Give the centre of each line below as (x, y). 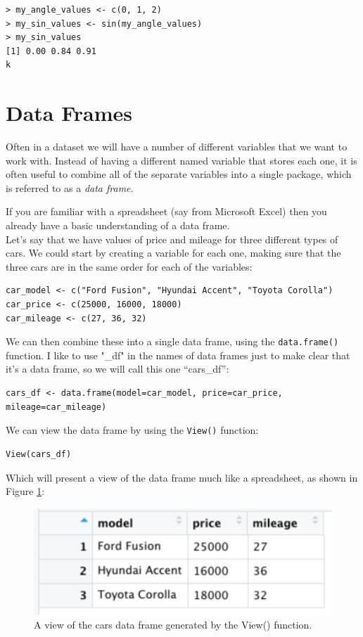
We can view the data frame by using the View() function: (132, 430)
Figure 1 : (25, 491)
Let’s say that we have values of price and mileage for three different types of (172, 239)
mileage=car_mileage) (56, 407)
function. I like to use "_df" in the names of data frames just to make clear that (178, 355)
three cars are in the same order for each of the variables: (129, 266)
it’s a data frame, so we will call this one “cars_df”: (117, 369)
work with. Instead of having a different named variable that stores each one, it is (181, 160)
